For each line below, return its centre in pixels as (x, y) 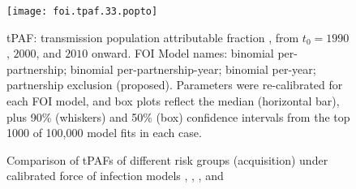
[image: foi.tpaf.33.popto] (82, 11)
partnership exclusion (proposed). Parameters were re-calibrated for (175, 85)
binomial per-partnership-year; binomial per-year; (193, 69)
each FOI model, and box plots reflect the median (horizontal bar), (173, 101)
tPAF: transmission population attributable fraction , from (153, 37)
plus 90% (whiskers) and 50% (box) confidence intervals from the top (178, 116)
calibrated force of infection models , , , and (115, 176)
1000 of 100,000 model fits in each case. (104, 133)
